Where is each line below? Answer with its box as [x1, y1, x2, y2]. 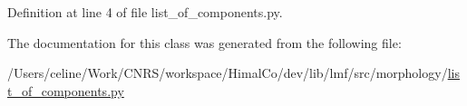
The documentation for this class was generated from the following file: [7, 33, 402, 52]
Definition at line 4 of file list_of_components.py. [7, 3, 283, 21]
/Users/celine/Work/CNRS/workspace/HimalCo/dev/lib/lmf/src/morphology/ [7, 63, 448, 82]
